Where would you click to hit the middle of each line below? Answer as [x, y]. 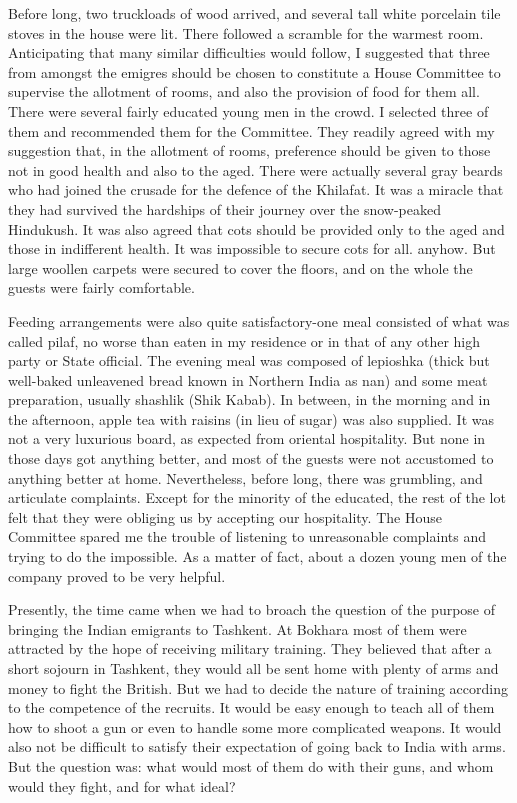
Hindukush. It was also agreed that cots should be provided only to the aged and [256, 228]
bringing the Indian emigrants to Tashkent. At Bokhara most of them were [237, 628]
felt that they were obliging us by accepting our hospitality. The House [225, 516]
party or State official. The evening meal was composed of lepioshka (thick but [249, 360]
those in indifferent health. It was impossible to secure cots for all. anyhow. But [252, 248]
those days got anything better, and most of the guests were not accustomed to [251, 458]
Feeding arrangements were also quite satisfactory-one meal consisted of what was [259, 320]
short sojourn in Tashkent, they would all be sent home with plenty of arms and [253, 668]
